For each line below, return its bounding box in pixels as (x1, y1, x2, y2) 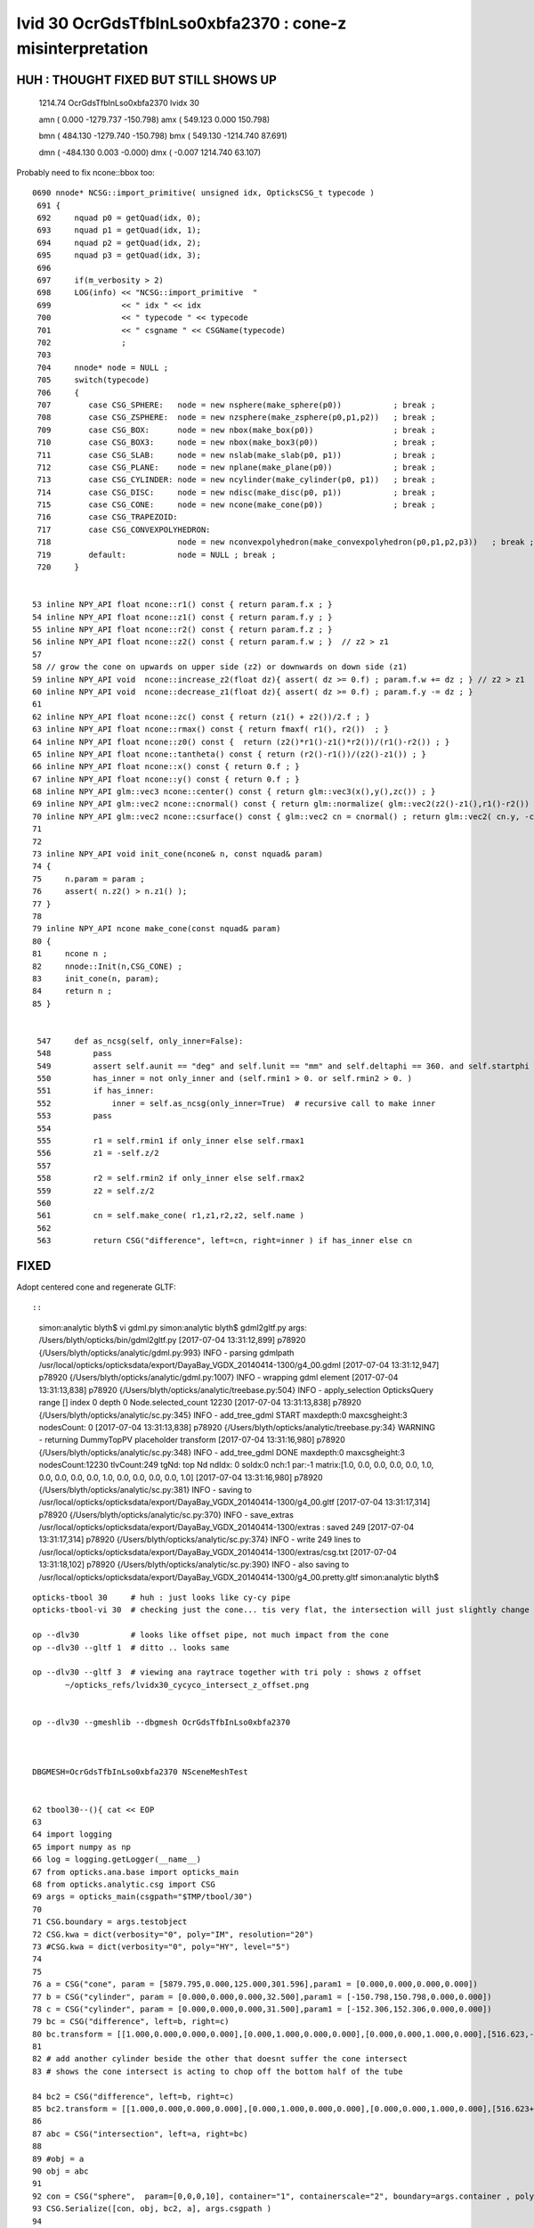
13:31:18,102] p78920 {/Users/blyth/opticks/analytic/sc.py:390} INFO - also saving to (38, 1560, 350, 1570)
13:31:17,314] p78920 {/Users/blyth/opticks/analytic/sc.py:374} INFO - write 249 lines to (38, 1534, 361, 1545)
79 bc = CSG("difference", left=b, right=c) (32, 2017, 231, 2027)
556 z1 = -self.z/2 (36, 1148, 159, 1159)
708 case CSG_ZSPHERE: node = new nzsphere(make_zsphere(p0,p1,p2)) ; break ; (36, 413, 436, 422)
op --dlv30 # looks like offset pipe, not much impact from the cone (32, 1630, 389, 1640)
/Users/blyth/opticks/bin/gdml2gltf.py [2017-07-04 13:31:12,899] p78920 (38, 1335, 306, 1346)
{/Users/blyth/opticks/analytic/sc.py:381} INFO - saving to (38, 1484, 253, 1495)
